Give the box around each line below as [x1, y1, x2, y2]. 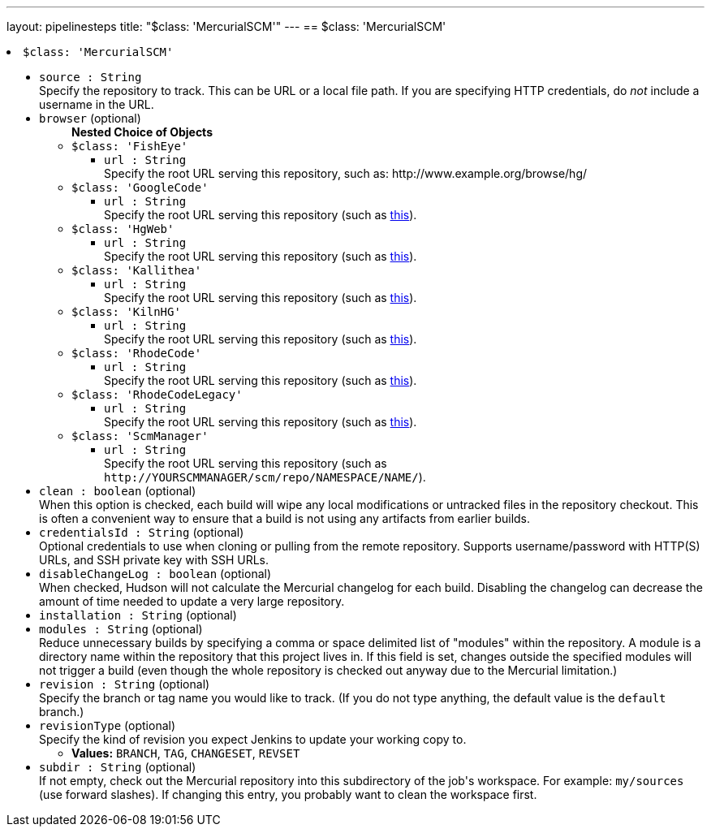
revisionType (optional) [39, 719, 176, 732]
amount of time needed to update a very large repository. [39, 594, 345, 608]
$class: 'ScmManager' [71, 429, 209, 442]
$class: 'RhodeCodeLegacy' [71, 388, 243, 401]
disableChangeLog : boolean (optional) [39, 567, 272, 581]
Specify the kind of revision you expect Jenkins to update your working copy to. [39, 732, 467, 746]
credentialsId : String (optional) [39, 525, 244, 539]
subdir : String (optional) [39, 760, 196, 774]
